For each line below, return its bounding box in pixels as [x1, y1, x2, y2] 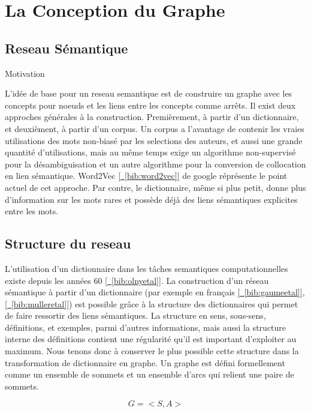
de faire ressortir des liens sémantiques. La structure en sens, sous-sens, [5, 309, 266, 322]
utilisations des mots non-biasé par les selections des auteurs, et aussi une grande [5, 134, 303, 146]
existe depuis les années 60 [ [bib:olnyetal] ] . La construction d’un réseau [5, 274, 269, 286]
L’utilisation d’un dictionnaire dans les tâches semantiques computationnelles [5, 262, 288, 274]
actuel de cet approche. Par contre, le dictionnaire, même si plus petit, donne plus [5, 181, 306, 193]
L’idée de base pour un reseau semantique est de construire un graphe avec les [5, 87, 292, 100]
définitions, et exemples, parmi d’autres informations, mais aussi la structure [5, 321, 286, 333]
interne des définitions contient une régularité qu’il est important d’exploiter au [5, 333, 297, 345]
